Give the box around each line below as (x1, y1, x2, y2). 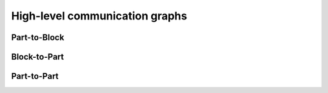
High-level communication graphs (11, 9, 188, 22)
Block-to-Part (11, 52, 64, 62)
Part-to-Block (11, 32, 64, 43)
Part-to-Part (11, 71, 59, 81)
